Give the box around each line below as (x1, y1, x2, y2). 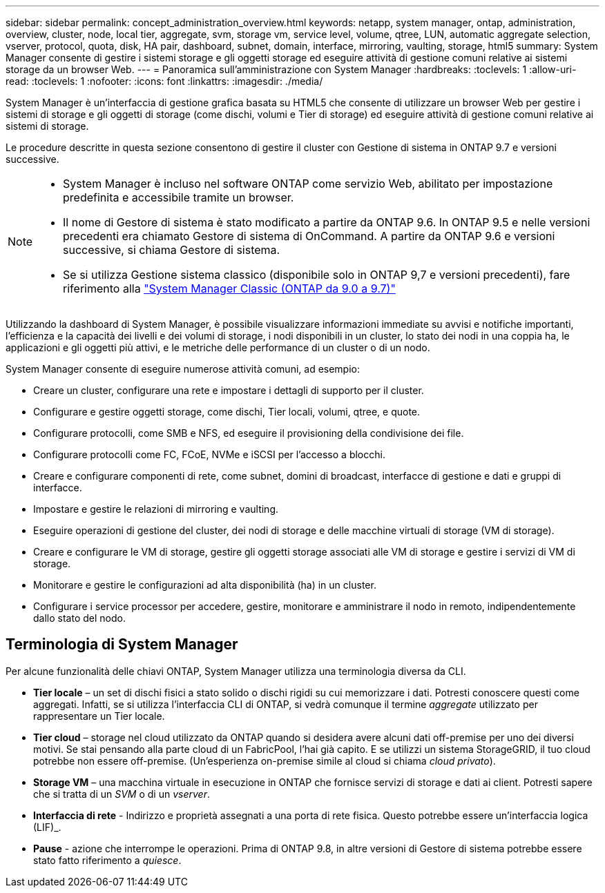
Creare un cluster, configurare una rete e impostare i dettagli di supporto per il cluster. (33, 384, 424, 396)
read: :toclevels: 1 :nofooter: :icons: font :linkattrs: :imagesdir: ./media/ (6, 75, 323, 87)
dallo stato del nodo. (33, 612, 126, 624)
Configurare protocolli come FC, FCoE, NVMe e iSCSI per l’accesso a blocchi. (33, 449, 385, 460)
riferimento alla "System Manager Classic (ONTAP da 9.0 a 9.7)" (63, 282, 396, 295)
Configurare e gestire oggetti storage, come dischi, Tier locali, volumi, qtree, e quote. (33, 406, 421, 418)
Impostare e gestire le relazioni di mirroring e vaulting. (33, 503, 278, 515)
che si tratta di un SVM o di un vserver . (33, 787, 210, 800)
